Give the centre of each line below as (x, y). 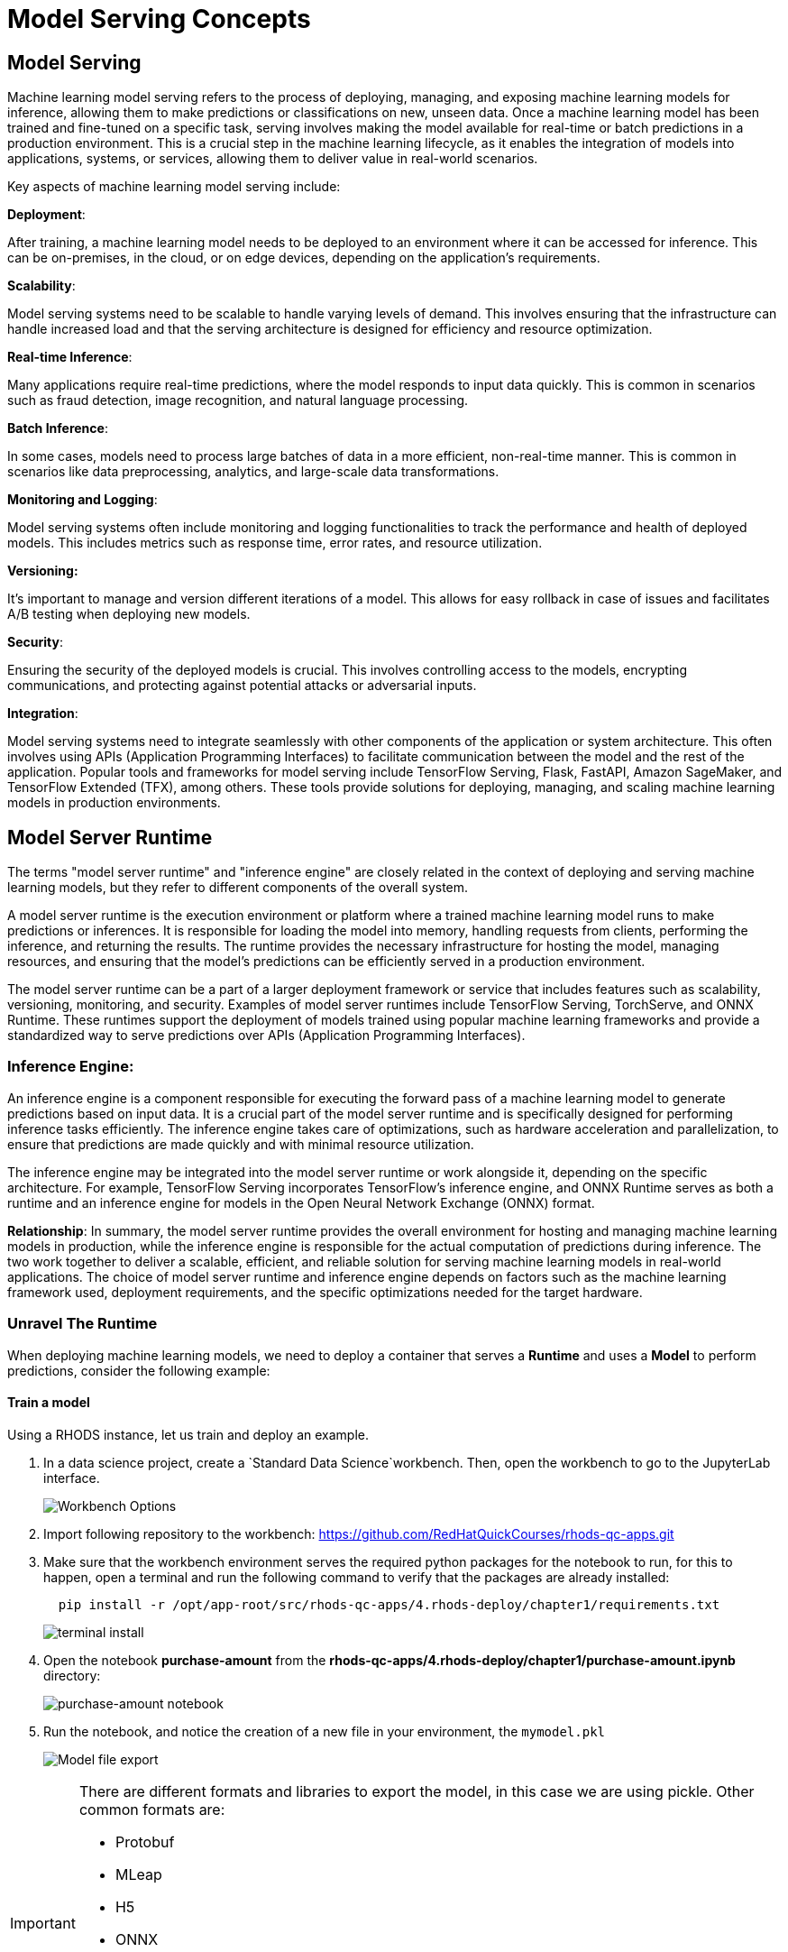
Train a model (49, 1403)
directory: (72, 1675)
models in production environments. (114, 803)
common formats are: (152, 1809)
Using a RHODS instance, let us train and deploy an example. (188, 1434)
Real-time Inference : (70, 357)
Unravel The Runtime (82, 1324)
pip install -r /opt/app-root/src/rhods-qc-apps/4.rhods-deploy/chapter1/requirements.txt (389, 1604)
